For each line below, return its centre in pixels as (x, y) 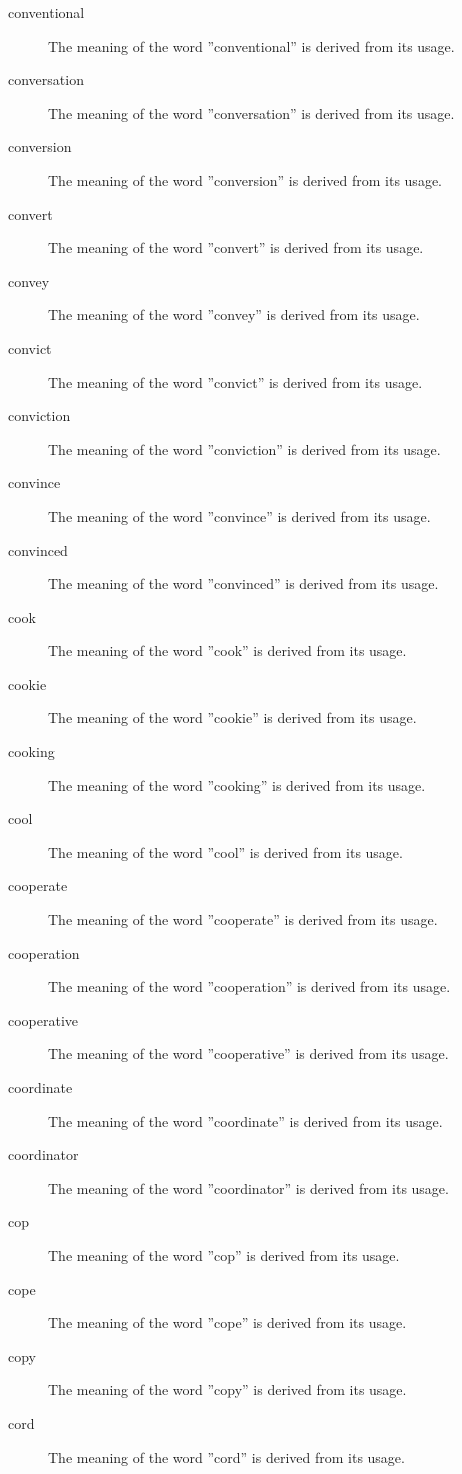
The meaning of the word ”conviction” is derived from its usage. (244, 448)
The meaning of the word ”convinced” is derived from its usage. (243, 583)
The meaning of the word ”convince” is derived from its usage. (239, 515)
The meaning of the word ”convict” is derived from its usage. (235, 381)
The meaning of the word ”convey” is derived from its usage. (234, 314)
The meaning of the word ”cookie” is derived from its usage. (232, 717)
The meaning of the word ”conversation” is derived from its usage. (251, 112)
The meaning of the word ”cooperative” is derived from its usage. (248, 1053)
